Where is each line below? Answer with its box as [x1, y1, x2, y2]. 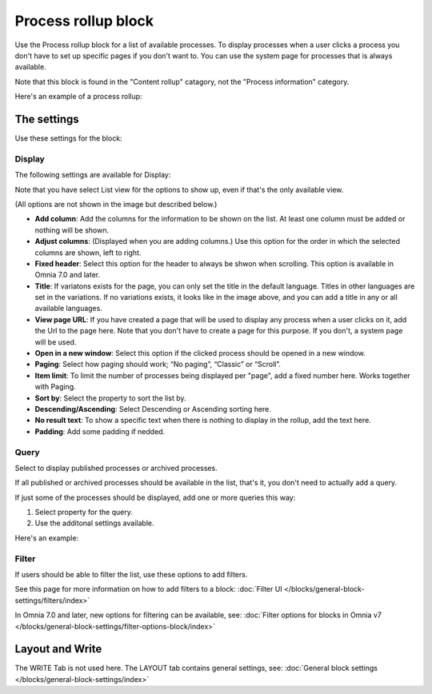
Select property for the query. [34, 508, 134, 517]
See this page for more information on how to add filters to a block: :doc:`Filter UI [14, 584, 283, 594]
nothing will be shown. [34, 225, 110, 235]
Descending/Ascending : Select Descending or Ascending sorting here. [34, 404, 272, 413]
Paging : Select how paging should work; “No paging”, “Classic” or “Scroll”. [34, 360, 282, 369]
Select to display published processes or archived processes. [14, 463, 218, 473]
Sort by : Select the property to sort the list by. [34, 393, 186, 403]
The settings [14, 112, 79, 126]
